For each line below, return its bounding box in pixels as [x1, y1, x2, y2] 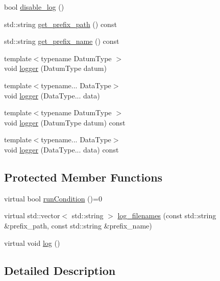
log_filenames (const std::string [117, 210, 216, 221]
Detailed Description [4, 262, 116, 278]
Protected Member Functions [4, 169, 163, 185]
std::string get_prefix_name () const [4, 36, 119, 46]
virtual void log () [4, 237, 60, 248]
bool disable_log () [4, 2, 64, 12]
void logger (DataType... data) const [4, 144, 119, 155]
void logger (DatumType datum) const [4, 117, 126, 127]
